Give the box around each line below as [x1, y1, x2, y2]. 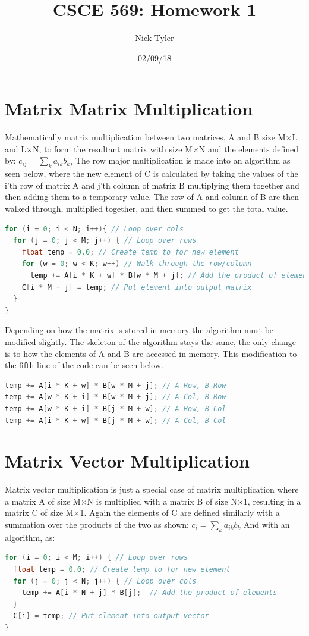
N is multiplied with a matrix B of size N [87, 494, 237, 507]
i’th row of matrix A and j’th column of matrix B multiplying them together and [5, 178, 299, 191]
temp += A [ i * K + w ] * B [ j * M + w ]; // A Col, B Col [5, 416, 226, 425]
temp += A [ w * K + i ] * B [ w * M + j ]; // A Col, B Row [5, 393, 226, 402]
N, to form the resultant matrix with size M [32, 142, 193, 155]
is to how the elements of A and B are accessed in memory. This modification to [5, 347, 297, 359]
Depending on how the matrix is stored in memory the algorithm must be [5, 324, 274, 336]
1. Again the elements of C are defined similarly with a [80, 506, 280, 519]
